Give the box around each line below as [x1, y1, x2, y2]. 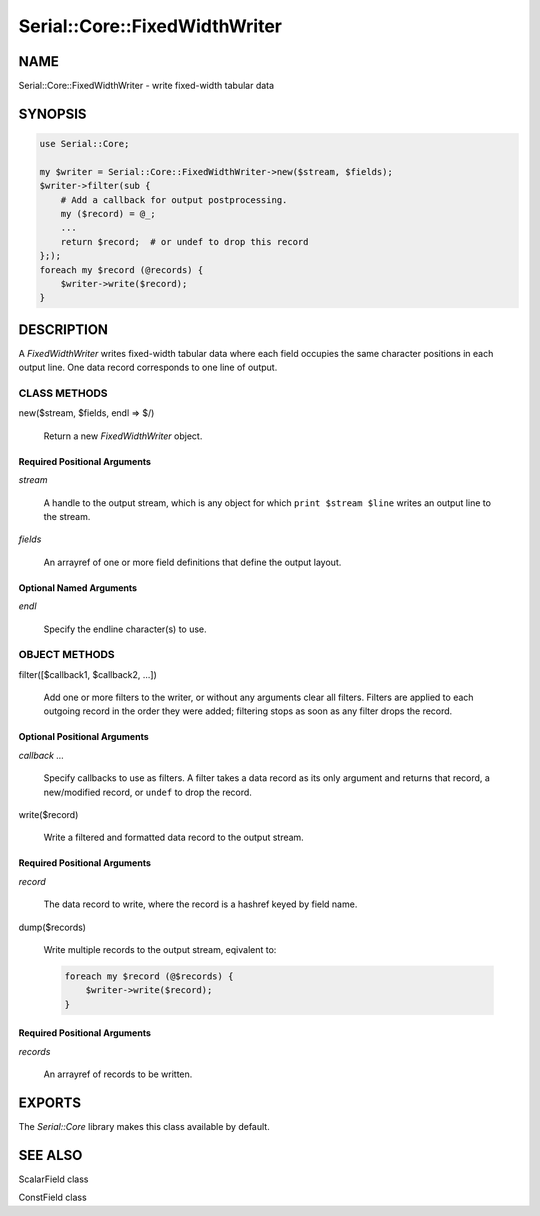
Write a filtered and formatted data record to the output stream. [43, 831, 304, 844]
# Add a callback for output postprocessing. [60, 194, 288, 205]
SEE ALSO [18, 1146, 83, 1164]
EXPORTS [18, 1094, 82, 1111]
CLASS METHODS [18, 386, 109, 400]
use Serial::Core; [39, 138, 130, 150]
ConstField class [18, 1191, 87, 1204]
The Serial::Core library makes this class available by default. [18, 1121, 270, 1132]
